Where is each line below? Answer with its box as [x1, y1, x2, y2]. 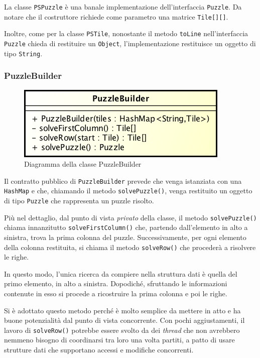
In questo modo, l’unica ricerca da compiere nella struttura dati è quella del [4, 268, 237, 279]
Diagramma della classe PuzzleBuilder [24, 159, 142, 169]
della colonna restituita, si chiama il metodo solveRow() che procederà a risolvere [4, 242, 256, 252]
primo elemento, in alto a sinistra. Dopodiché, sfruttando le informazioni [4, 278, 227, 289]
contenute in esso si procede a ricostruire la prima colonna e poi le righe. [4, 288, 227, 298]
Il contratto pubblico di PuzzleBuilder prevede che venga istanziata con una [4, 175, 242, 186]
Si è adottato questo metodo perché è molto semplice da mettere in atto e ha [4, 305, 241, 315]
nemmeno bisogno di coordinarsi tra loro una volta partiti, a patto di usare [4, 334, 235, 345]
